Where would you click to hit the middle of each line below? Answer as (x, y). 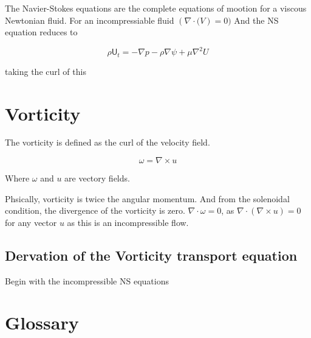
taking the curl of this (46, 71)
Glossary (42, 322)
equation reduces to (41, 32)
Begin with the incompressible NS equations (87, 280)
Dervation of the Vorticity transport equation (151, 255)
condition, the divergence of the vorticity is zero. (95, 210)
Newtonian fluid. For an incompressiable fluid (90, 20)
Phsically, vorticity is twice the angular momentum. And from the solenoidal (147, 198)
